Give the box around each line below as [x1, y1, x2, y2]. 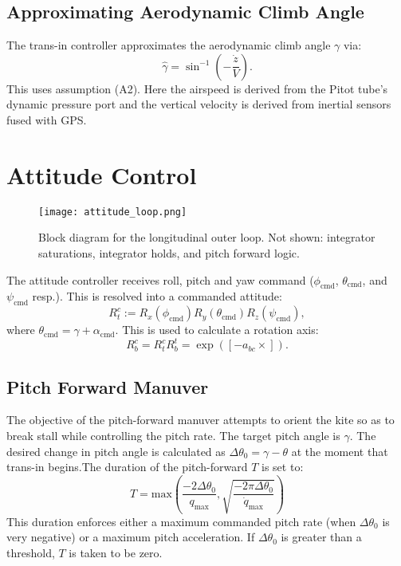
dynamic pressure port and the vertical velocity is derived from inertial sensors [6, 96, 391, 112]
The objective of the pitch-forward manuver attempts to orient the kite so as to [6, 411, 395, 428]
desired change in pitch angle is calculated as [6, 442, 226, 459]
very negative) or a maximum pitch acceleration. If [6, 529, 255, 545]
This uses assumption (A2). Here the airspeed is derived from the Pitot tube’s [6, 80, 388, 96]
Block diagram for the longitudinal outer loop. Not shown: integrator [38, 229, 375, 246]
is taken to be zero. [69, 544, 163, 560]
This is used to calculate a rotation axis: [122, 321, 319, 338]
